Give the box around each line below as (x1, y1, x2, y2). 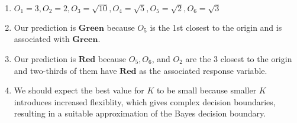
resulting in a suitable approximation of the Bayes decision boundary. (14, 107, 266, 119)
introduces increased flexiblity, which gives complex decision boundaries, (14, 95, 276, 108)
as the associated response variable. (139, 64, 267, 76)
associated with (14, 33, 70, 45)
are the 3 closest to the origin (185, 52, 292, 64)
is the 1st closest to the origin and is (150, 21, 282, 33)
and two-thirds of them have (14, 64, 117, 76)
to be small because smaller (156, 84, 257, 96)
